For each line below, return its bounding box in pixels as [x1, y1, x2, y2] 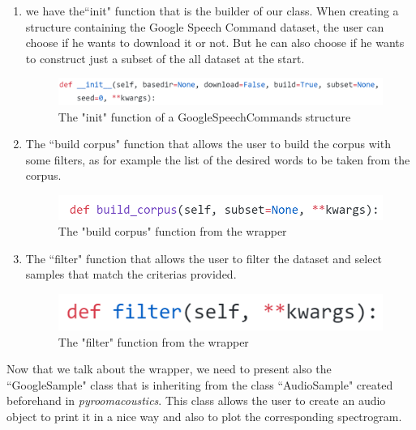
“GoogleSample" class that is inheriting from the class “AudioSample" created [6, 376, 393, 393]
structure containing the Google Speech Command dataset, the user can [25, 18, 384, 35]
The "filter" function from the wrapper [58, 333, 249, 350]
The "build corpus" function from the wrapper [58, 223, 287, 240]
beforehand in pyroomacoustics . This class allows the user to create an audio [6, 392, 386, 409]
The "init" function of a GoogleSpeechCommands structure [58, 108, 351, 125]
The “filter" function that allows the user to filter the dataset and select [25, 249, 383, 266]
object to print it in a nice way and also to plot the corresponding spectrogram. [6, 407, 402, 424]
